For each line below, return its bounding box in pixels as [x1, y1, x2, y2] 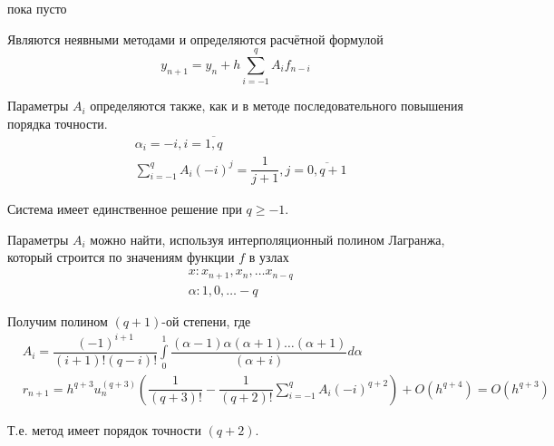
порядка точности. [7, 113, 108, 132]
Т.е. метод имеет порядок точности [7, 420, 201, 439]
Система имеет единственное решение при [7, 199, 242, 218]
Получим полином [7, 311, 108, 330]
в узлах [248, 247, 289, 267]
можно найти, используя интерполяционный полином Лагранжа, [90, 229, 445, 248]
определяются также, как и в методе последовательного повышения [90, 96, 463, 115]
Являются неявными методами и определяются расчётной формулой [7, 29, 384, 48]
